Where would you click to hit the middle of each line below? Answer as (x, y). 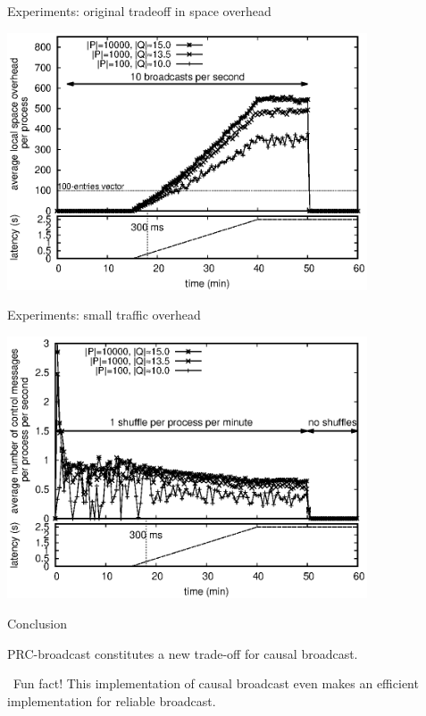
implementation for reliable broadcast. (112, 700)
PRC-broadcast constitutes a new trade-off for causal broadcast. (183, 653)
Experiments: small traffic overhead (104, 315)
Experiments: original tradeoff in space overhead (139, 11)
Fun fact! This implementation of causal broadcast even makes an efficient (216, 683)
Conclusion (37, 624)
